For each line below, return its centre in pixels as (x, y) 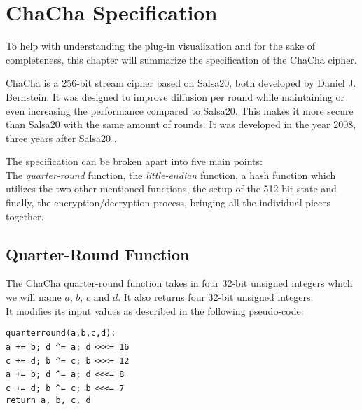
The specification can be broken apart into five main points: (134, 161)
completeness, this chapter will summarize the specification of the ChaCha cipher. (181, 59)
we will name (34, 297)
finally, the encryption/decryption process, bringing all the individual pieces (168, 203)
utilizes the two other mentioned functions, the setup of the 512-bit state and (171, 189)
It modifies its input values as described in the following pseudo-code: (155, 310)
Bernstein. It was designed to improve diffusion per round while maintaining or (175, 96)
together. (25, 216)
